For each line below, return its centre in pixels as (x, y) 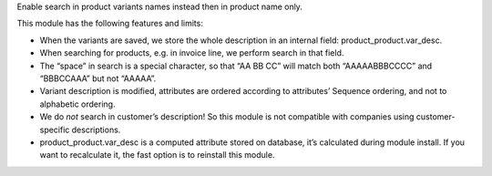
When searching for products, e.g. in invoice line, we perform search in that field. (192, 53)
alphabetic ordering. (77, 104)
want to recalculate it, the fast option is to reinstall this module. (157, 155)
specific (55, 129)
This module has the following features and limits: (110, 24)
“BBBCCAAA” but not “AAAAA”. (98, 78)
